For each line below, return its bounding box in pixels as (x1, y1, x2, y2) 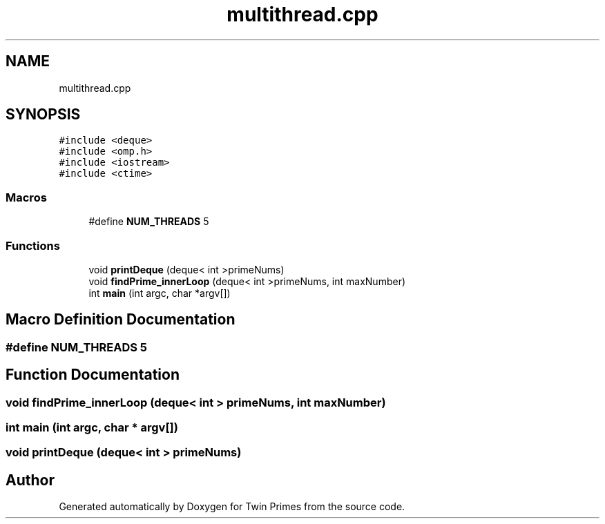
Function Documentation (6, 366, 180, 384)
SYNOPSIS (6, 106, 81, 124)
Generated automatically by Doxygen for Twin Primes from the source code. (59, 501, 405, 513)
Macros (6, 190, 47, 204)
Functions (6, 238, 60, 253)
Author (6, 471, 55, 489)
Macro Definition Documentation (6, 311, 236, 329)
